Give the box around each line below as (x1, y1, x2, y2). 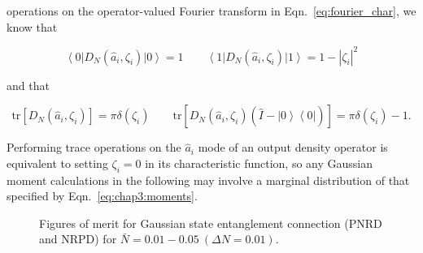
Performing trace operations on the (7, 139, 181, 156)
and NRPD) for (39, 230, 117, 247)
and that (7, 76, 50, 93)
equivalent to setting (7, 154, 108, 171)
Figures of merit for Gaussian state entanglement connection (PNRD (39, 214, 382, 231)
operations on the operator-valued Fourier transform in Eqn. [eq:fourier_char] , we (7, 2, 416, 19)
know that (7, 18, 58, 35)
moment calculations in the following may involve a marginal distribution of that (7, 171, 410, 188)
